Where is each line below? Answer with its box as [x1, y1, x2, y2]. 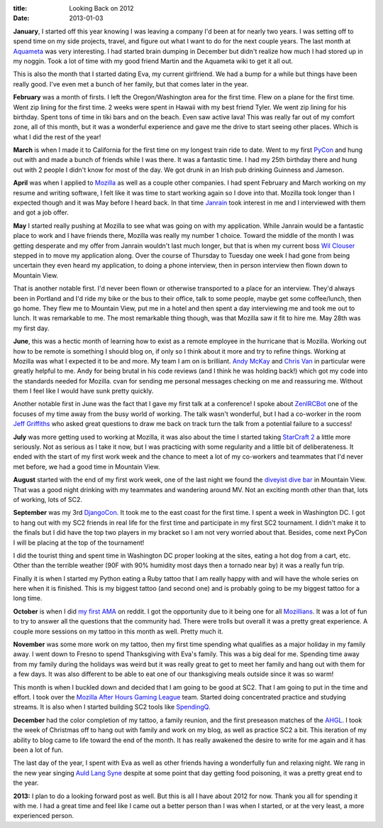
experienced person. [13, 812, 74, 820]
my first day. [13, 324, 50, 332]
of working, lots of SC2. [13, 495, 83, 503]
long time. [13, 594, 43, 603]
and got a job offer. [13, 208, 69, 217]
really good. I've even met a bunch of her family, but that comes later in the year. [13, 80, 249, 88]
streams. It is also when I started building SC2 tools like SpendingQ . [13, 703, 211, 712]
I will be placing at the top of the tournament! [13, 538, 145, 547]
